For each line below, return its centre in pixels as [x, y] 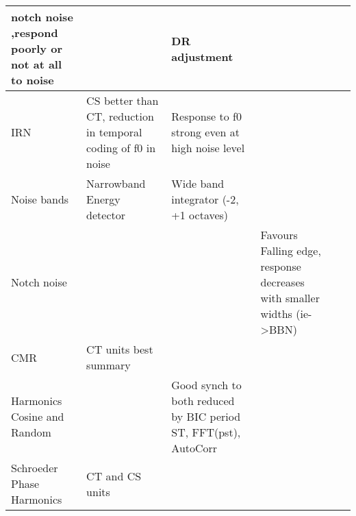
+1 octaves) [200, 215]
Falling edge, [291, 250]
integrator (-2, [205, 199]
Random [31, 432]
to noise [33, 80]
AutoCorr [194, 448]
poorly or [37, 48]
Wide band [198, 183]
